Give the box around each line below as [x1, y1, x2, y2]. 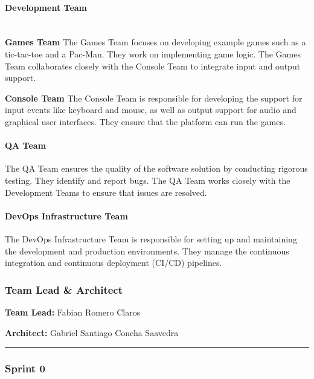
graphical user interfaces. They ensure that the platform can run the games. [5, 115, 286, 128]
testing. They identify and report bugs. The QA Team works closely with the [5, 173, 290, 186]
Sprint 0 [5, 361, 45, 376]
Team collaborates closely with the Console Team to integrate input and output [5, 59, 301, 72]
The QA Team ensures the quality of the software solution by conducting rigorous [5, 162, 308, 175]
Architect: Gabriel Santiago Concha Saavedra [5, 326, 179, 339]
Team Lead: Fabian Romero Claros [5, 305, 141, 318]
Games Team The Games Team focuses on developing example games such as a [5, 36, 306, 48]
